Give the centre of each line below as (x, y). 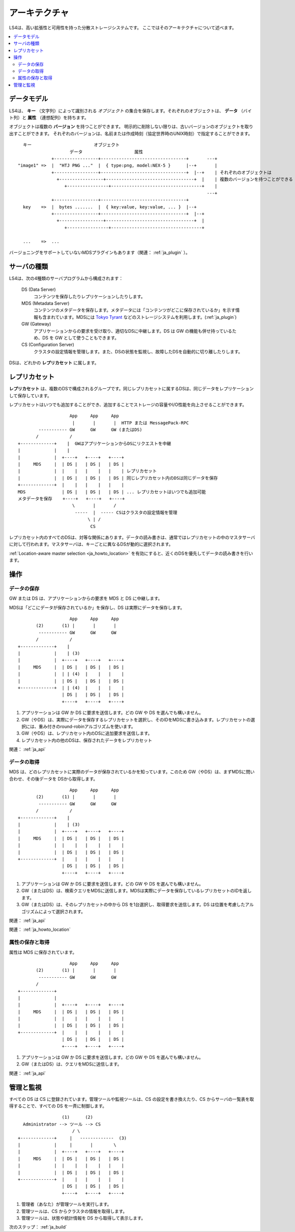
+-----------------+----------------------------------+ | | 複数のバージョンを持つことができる (175, 179)
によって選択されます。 (62, 911)
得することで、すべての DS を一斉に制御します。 (58, 1106)
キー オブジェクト (71, 145)
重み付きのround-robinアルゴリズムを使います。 (87, 726)
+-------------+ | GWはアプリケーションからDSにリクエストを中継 (95, 443)
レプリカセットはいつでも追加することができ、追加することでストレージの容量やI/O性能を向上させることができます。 (128, 405)
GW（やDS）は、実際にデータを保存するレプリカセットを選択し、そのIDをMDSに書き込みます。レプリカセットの (136, 719)
